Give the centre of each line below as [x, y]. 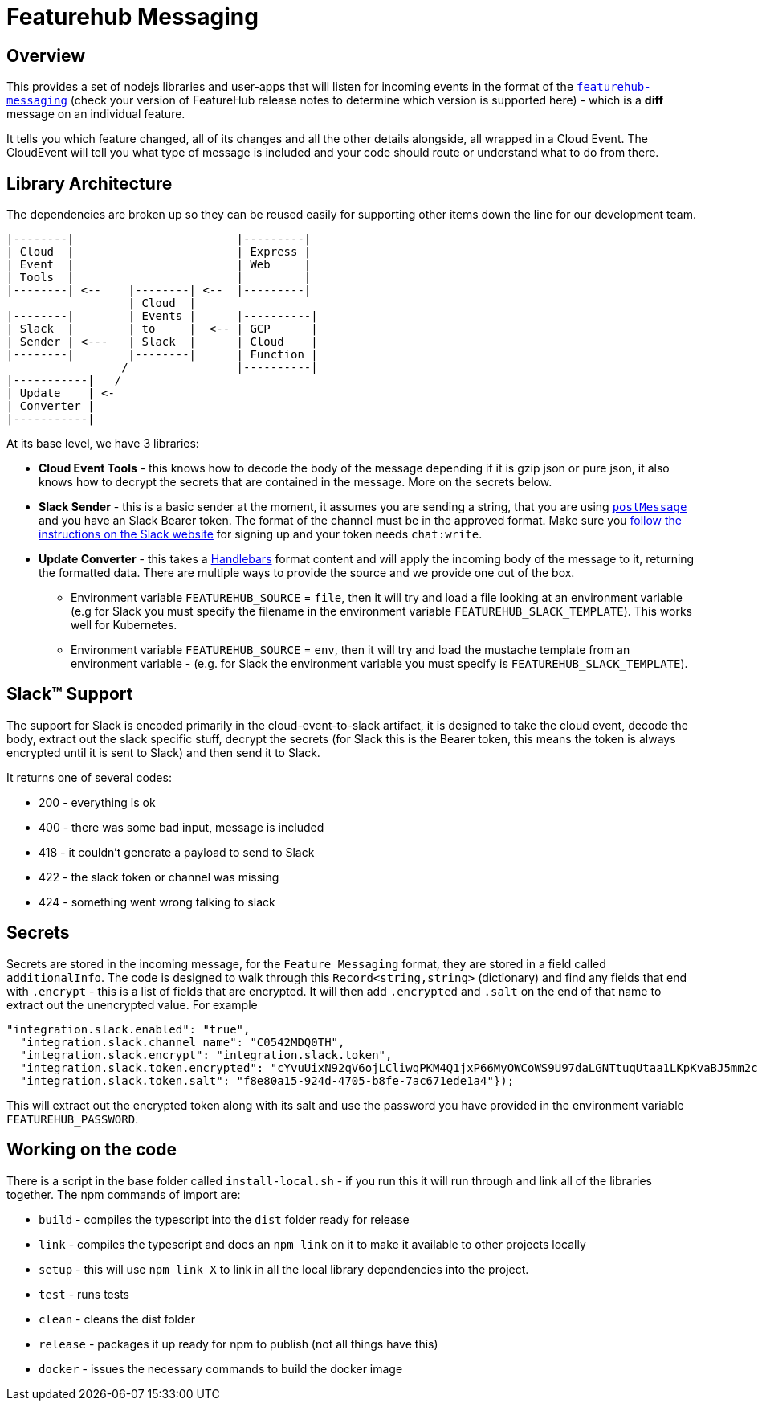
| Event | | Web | [159, 265]
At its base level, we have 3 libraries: [103, 444]
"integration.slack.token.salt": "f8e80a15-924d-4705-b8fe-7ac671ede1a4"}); [267, 1080]
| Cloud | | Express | [159, 252]
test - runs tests [84, 1294]
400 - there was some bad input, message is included [181, 827]
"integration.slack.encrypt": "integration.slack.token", [206, 1055]
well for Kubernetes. [124, 625]
